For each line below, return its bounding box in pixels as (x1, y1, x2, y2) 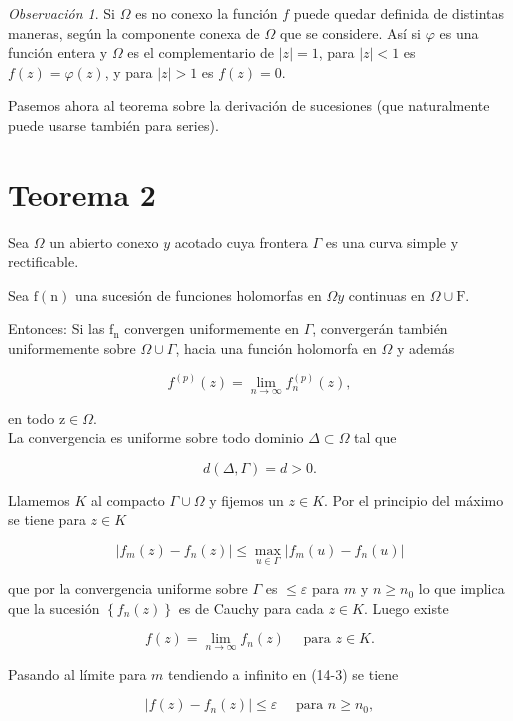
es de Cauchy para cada (178, 597, 324, 618)
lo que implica (418, 578, 505, 599)
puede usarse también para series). (8, 114, 219, 135)
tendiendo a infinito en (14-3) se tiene (168, 663, 399, 684)
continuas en (348, 284, 426, 305)
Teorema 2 (8, 173, 156, 214)
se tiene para (8, 509, 86, 530)
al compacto (90, 489, 165, 510)
